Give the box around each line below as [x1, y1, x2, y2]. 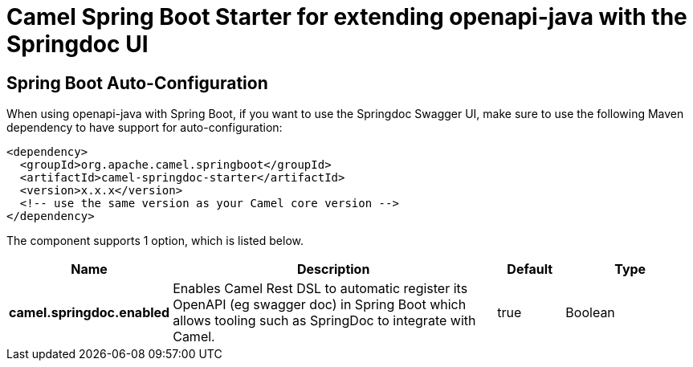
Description [296, 261, 370, 278]
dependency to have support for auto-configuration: [6, 120, 283, 135]
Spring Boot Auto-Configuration [6, 72, 268, 93]
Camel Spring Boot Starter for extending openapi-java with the [6, 3, 687, 31]
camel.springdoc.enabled [9, 304, 170, 321]
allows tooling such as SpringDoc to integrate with [173, 312, 476, 329]
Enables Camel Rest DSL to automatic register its [173, 280, 468, 297]
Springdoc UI [6, 31, 149, 58]
